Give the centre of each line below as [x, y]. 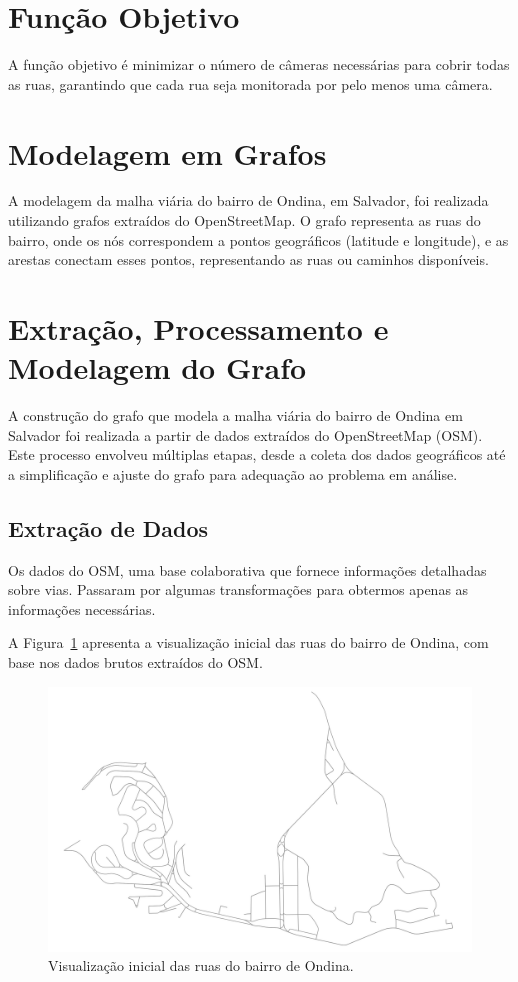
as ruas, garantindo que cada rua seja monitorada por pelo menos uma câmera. [250, 83]
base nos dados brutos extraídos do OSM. [135, 662]
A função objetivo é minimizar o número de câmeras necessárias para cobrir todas [259, 64]
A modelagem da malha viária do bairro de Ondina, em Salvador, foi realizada [248, 200]
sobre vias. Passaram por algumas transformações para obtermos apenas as [238, 589]
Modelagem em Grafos [167, 152]
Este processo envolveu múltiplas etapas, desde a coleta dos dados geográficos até [257, 454]
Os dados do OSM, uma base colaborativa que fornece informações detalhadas [247, 569]
